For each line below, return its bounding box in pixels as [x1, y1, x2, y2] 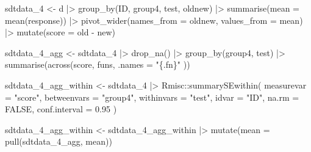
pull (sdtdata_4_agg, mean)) [5, 135, 112, 148]
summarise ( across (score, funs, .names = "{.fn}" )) [5, 58, 190, 71]
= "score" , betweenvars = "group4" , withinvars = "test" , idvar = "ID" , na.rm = [5, 90, 299, 103]
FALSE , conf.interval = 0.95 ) [5, 103, 117, 115]
